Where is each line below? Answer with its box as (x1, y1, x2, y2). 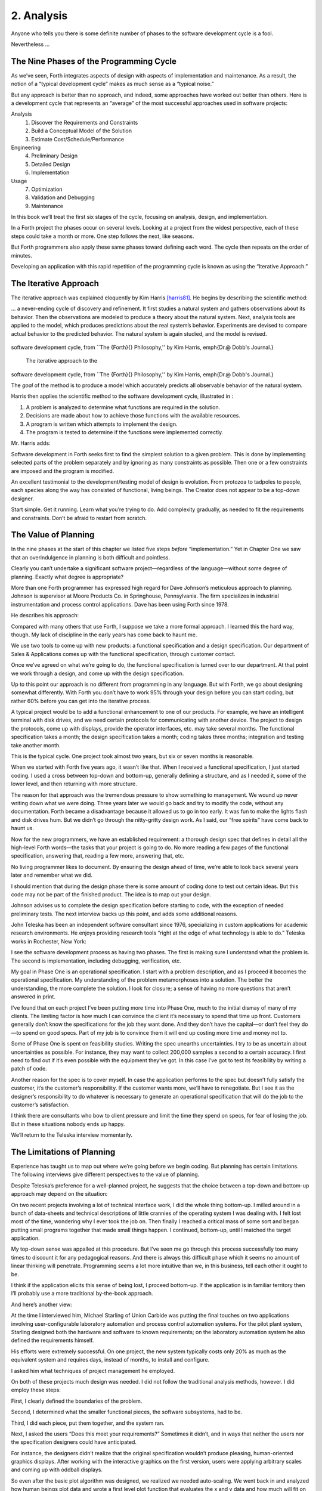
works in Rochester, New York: (11, 938, 86, 945)
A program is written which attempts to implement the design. (26, 420, 178, 428)
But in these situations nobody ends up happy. (11, 1120, 125, 1127)
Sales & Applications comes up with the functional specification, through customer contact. (11, 650, 236, 657)
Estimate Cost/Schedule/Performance (31, 135, 125, 143)
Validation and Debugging (31, 194, 95, 201)
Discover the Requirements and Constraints (31, 119, 138, 126)
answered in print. (11, 993, 56, 1000)
